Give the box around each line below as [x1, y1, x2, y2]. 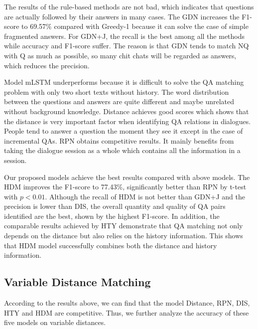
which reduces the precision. [4, 60, 90, 70]
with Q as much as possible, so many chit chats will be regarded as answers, [4, 50, 237, 60]
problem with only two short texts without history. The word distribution [4, 86, 229, 97]
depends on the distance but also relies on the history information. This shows [4, 230, 243, 241]
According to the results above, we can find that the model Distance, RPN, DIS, [4, 298, 250, 308]
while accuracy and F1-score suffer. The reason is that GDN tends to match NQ [4, 40, 249, 51]
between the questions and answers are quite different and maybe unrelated [4, 96, 235, 107]
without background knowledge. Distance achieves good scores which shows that [4, 106, 249, 116]
